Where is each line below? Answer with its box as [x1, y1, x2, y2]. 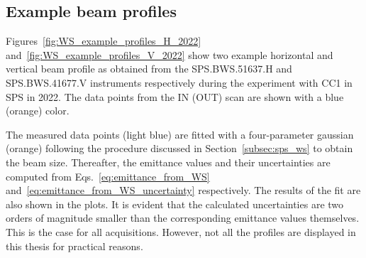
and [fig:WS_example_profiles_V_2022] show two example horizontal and [6, 47, 333, 62]
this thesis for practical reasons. [6, 238, 143, 253]
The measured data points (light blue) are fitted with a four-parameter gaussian [6, 127, 354, 141]
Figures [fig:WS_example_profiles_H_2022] [6, 33, 201, 48]
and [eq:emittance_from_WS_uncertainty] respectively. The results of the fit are [6, 183, 361, 198]
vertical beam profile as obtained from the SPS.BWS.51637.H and [6, 61, 292, 76]
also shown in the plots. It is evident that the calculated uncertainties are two [6, 196, 344, 211]
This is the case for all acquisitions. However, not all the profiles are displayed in [6, 224, 356, 239]
